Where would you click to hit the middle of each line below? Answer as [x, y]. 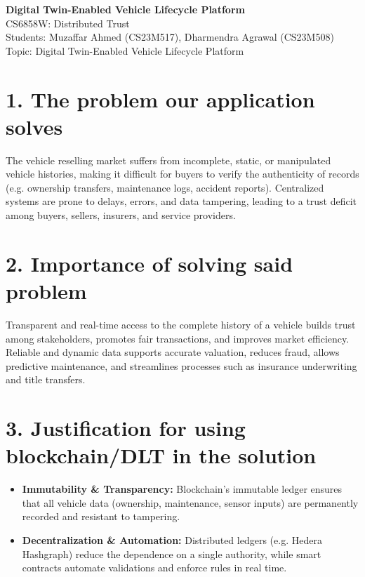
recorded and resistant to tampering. [101, 516]
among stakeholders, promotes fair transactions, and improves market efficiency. [178, 338]
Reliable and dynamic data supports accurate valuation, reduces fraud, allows [173, 352]
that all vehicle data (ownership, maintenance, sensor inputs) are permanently [190, 502]
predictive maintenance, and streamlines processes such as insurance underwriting [181, 365]
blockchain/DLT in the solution [161, 455]
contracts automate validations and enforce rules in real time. [154, 568]
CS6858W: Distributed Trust [68, 23]
